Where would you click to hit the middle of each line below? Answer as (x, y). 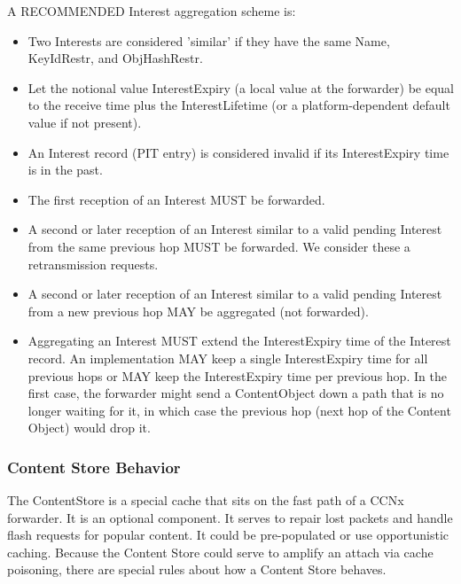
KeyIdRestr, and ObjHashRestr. (115, 58)
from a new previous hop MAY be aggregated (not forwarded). (198, 311)
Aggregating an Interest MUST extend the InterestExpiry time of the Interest (239, 341)
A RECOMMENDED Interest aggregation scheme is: (152, 11)
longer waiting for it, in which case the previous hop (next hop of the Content (239, 410)
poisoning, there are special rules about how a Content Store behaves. (197, 569)
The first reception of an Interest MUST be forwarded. (176, 199)
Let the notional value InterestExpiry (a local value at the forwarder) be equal (241, 87)
